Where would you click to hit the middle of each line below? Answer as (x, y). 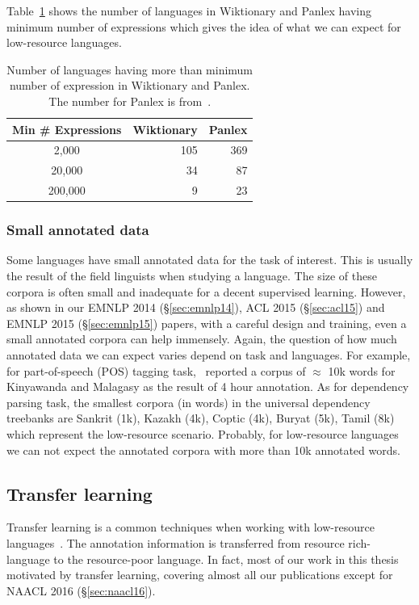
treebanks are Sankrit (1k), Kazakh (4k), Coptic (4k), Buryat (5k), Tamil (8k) (201, 418)
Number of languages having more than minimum (130, 69)
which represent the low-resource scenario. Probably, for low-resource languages (203, 433)
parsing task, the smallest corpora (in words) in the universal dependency (189, 402)
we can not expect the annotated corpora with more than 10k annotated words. (203, 450)
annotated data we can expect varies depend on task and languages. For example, (209, 354)
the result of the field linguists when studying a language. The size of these (192, 275)
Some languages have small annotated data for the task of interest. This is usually (210, 260)
